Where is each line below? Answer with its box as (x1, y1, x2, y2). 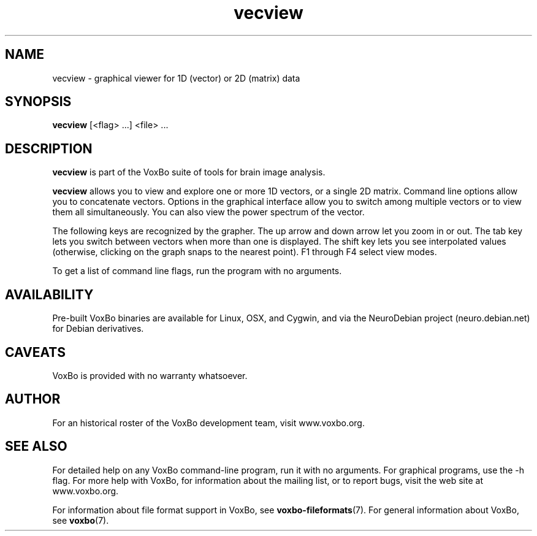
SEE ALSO (5, 438, 67, 454)
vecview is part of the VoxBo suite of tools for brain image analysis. (52, 167, 326, 178)
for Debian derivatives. (52, 323, 144, 334)
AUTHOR (5, 391, 61, 407)
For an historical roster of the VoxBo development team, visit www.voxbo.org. (52, 417, 365, 428)
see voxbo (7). (52, 515, 109, 526)
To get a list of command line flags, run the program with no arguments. (52, 266, 342, 277)
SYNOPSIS (5, 94, 72, 110)
